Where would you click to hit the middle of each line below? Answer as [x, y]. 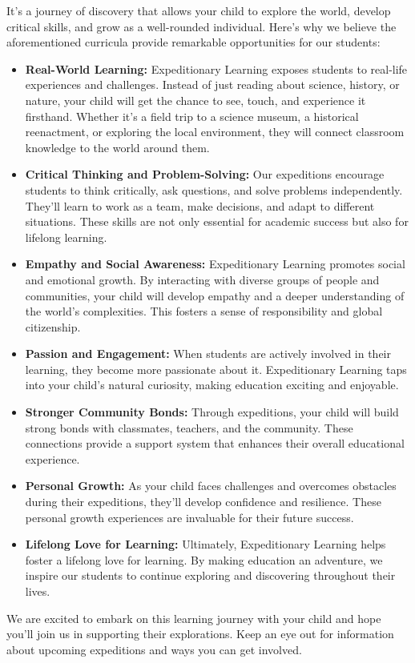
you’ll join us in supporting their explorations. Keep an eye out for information [200, 634]
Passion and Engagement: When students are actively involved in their [208, 354]
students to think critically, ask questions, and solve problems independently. [214, 189]
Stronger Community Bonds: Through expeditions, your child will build [212, 412]
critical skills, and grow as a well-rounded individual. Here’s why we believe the [201, 26]
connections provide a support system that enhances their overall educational [215, 443]
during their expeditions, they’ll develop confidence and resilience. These [203, 502]
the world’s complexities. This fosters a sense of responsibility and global [204, 311]
